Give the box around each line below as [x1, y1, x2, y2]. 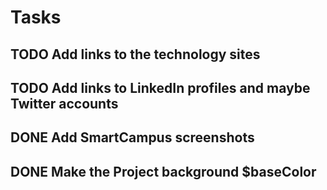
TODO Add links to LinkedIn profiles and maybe [10, 79, 311, 96]
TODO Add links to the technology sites [10, 46, 261, 63]
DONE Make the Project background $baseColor [10, 163, 317, 180]
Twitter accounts [10, 95, 119, 112]
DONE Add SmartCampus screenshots [10, 129, 255, 146]
